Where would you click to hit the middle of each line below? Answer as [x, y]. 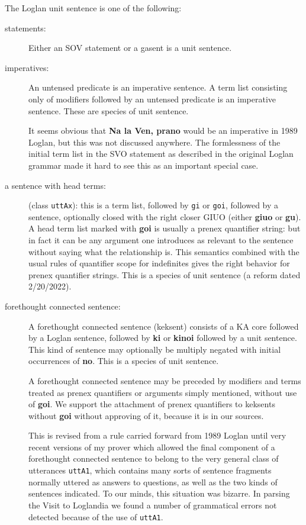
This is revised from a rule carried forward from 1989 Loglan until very [157, 435]
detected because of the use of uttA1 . [96, 516]
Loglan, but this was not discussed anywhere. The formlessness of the [154, 142]
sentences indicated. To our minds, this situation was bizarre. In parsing [159, 493]
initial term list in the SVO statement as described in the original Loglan [161, 154]
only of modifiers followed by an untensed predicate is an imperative [152, 99]
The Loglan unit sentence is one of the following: [93, 8]
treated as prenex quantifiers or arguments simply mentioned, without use [163, 392]
